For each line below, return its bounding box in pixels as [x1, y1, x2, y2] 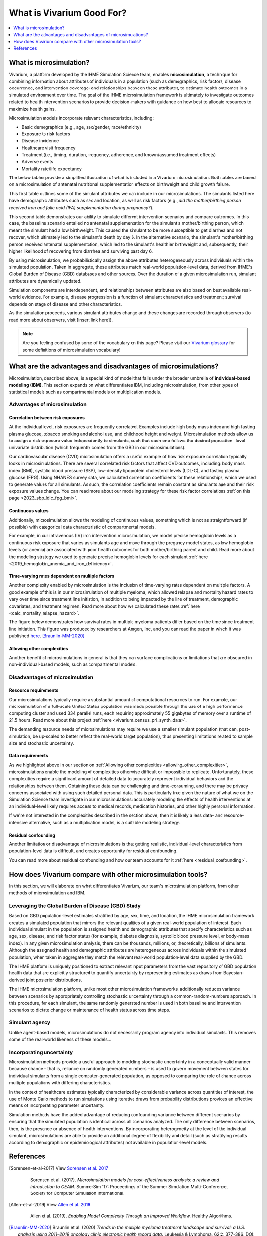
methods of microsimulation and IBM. [9, 890, 86, 896]
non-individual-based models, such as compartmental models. [9, 662, 137, 667]
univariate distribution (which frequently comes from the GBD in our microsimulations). [9, 444, 186, 450]
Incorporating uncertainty [9, 1049, 73, 1056]
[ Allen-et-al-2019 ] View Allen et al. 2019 [9, 1201, 91, 1207]
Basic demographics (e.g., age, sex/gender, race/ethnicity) [21, 124, 142, 130]
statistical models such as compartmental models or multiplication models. [9, 389, 162, 395]
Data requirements [9, 753, 49, 759]
